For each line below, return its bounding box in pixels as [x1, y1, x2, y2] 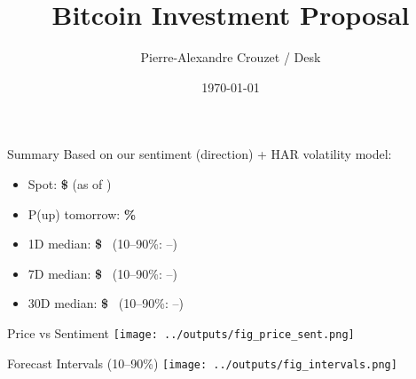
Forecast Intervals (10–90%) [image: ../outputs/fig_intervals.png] [7, 353, 397, 372]
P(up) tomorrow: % [27, 204, 137, 223]
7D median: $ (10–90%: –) [27, 264, 177, 282]
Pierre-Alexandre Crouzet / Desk [140, 48, 321, 67]
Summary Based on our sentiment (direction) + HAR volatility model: [7, 145, 392, 163]
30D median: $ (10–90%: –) [27, 294, 184, 312]
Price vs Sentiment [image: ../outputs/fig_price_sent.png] [7, 323, 355, 342]
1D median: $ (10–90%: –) [27, 234, 177, 253]
